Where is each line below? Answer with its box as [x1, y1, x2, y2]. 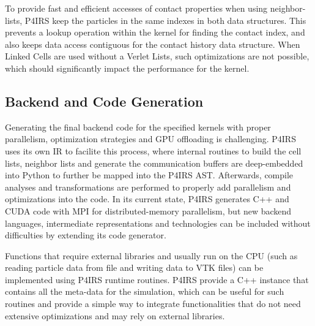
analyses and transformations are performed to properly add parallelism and [5, 180, 291, 193]
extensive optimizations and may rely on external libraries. [5, 309, 225, 322]
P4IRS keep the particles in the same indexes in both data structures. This [24, 13, 306, 26]
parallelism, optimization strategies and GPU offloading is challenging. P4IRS [5, 132, 296, 145]
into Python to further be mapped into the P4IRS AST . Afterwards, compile [5, 169, 294, 181]
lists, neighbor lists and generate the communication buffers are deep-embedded [5, 156, 303, 169]
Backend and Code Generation [5, 91, 204, 110]
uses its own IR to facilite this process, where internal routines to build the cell [5, 144, 302, 157]
